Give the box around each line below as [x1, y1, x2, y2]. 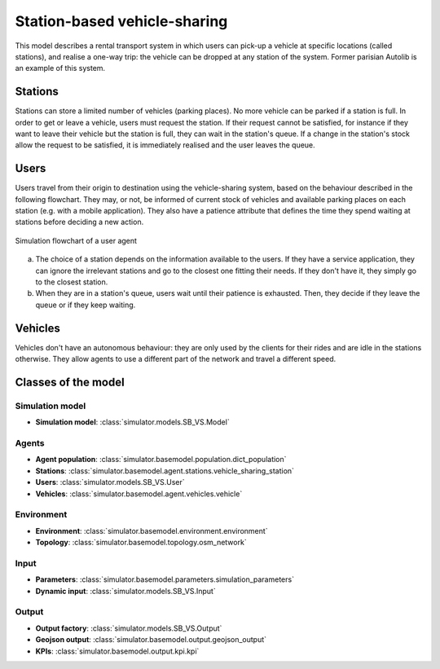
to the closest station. [35, 277, 108, 287]
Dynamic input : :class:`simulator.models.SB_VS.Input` [35, 586, 216, 596]
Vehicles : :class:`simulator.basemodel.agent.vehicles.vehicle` [35, 489, 243, 499]
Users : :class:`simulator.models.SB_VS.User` [35, 478, 185, 487]
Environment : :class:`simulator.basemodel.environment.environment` [35, 526, 268, 535]
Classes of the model [15, 375, 125, 389]
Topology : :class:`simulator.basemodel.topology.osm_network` [35, 538, 248, 548]
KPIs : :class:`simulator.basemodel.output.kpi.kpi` [35, 646, 200, 656]
